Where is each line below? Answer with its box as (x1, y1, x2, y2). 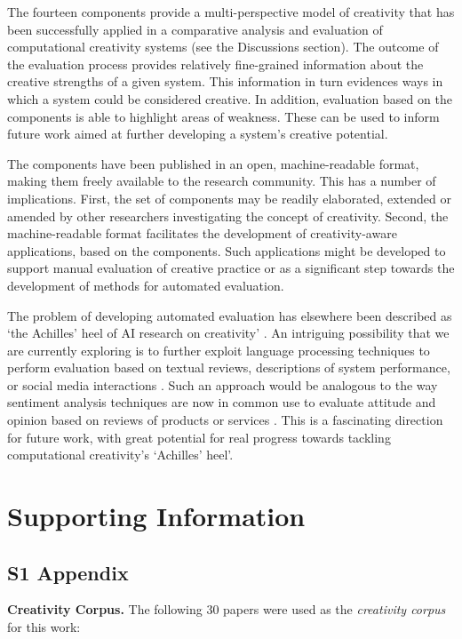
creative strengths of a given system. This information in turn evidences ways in (7, 72, 443, 91)
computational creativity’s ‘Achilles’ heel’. (7, 445, 234, 464)
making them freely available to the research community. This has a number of (7, 172, 436, 190)
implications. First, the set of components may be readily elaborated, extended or (7, 188, 451, 207)
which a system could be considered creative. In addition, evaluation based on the (7, 89, 452, 108)
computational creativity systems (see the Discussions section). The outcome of (7, 37, 439, 56)
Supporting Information (7, 498, 306, 534)
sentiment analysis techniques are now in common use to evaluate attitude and (7, 393, 436, 411)
